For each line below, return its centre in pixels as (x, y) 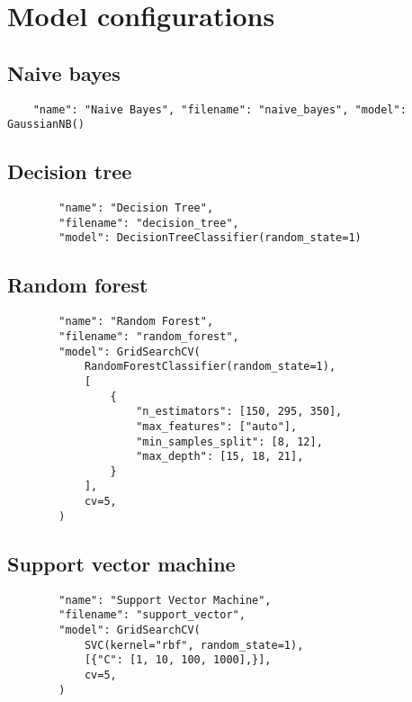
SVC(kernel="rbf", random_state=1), (194, 645)
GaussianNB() (46, 125)
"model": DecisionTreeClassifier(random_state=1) (210, 238)
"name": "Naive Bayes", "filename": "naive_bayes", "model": (219, 109)
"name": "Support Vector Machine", (165, 600)
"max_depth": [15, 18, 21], (220, 457)
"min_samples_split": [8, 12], (229, 441)
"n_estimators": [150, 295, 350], (239, 412)
